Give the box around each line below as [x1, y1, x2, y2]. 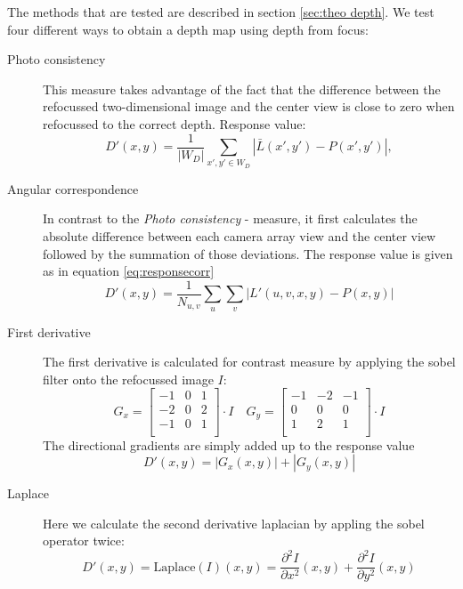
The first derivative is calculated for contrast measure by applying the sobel [43, 352, 456, 371]
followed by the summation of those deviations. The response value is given [43, 244, 453, 262]
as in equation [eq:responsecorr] [43, 262, 215, 280]
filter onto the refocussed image [43, 369, 214, 388]
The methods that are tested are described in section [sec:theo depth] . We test [7, 3, 435, 20]
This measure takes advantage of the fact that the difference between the [43, 79, 441, 98]
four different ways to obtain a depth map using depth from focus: [7, 20, 369, 38]
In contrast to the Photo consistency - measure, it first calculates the [43, 209, 418, 228]
